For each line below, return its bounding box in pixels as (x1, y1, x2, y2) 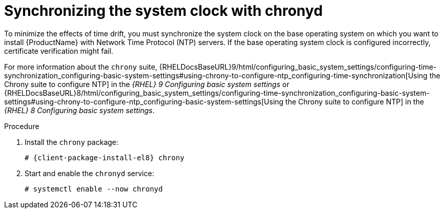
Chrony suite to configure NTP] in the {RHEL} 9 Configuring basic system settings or (4, 79, 289, 89)
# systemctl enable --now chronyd (25, 184, 163, 193)
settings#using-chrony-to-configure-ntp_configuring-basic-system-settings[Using (4, 97, 284, 106)
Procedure (4, 121, 39, 131)
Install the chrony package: (25, 137, 119, 146)
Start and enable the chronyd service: (25, 168, 154, 178)
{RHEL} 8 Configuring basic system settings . (4, 105, 155, 115)
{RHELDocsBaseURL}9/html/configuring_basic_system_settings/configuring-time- (159, 62, 437, 71)
